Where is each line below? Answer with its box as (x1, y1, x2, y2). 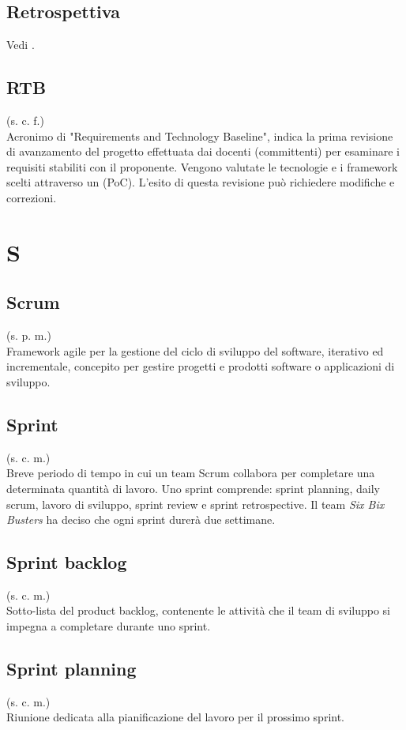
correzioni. (6, 189, 57, 205)
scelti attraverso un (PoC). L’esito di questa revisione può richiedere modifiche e (6, 174, 395, 190)
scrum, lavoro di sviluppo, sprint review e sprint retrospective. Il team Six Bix (6, 495, 385, 512)
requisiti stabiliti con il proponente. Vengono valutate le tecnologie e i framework (6, 158, 398, 175)
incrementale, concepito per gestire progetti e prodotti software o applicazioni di (6, 358, 395, 374)
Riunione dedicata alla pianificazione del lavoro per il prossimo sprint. (6, 709, 345, 725)
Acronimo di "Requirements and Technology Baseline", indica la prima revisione (6, 127, 393, 144)
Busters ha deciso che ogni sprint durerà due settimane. (6, 511, 276, 528)
